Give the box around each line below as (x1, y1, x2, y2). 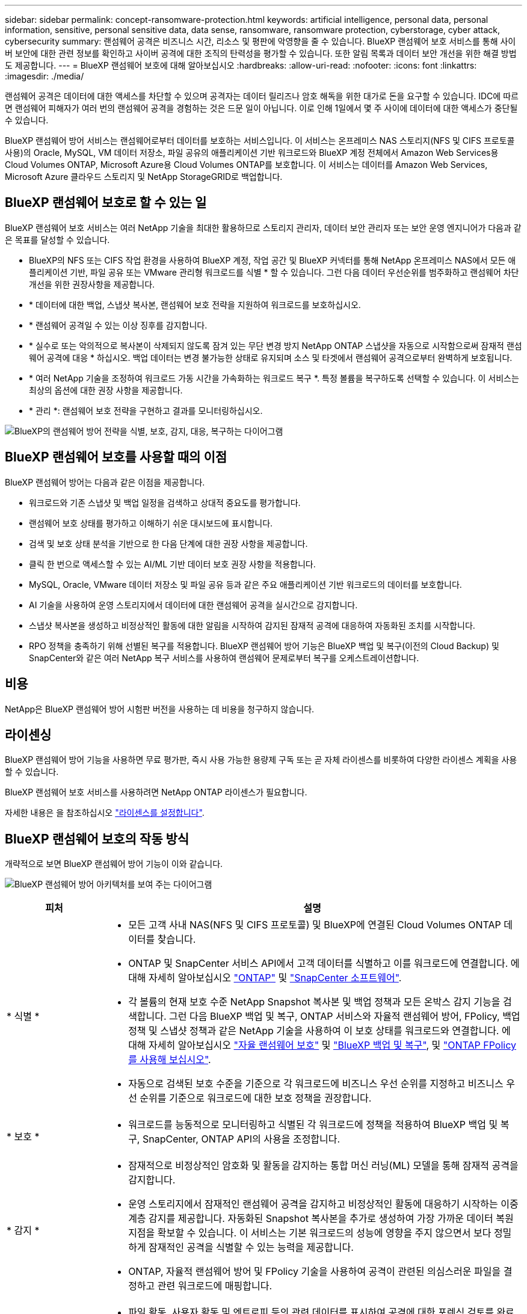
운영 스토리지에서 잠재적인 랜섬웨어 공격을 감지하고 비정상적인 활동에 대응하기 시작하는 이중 (128, 1198, 519, 1211)
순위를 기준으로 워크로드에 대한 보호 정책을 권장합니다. (140, 1092, 372, 1105)
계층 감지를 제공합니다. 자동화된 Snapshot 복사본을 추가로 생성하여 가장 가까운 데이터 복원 (128, 1212, 514, 1225)
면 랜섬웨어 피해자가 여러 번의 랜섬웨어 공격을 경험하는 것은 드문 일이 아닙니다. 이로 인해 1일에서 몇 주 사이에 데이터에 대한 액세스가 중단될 (5, 103, 518, 113)
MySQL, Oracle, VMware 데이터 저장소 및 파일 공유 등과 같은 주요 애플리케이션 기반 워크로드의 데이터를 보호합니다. (29, 579, 462, 590)
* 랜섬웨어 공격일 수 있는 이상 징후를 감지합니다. (29, 319, 208, 330)
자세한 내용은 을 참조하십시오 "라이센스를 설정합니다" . (5, 807, 205, 818)
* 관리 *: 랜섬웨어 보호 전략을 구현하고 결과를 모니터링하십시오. (29, 405, 263, 416)
